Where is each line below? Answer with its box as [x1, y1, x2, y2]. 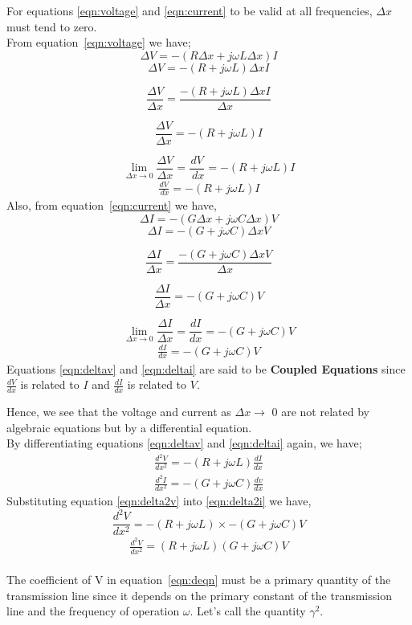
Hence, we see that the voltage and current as [6, 402, 231, 419]
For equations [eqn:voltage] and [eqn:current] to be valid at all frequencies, [6, 2, 373, 18]
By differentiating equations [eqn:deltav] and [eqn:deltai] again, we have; [6, 435, 362, 451]
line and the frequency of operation [6, 603, 180, 619]
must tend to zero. [6, 18, 97, 35]
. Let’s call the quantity [190, 603, 306, 619]
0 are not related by [271, 402, 369, 419]
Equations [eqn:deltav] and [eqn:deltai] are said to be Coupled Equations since [6, 360, 406, 377]
